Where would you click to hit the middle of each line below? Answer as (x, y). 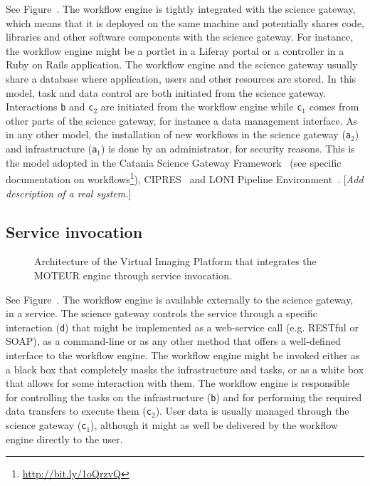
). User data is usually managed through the (252, 411)
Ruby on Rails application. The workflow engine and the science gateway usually (182, 64)
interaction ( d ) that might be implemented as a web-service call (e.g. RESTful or (182, 327)
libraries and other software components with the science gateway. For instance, (180, 37)
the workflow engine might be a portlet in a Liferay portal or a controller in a (175, 50)
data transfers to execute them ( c (79, 411)
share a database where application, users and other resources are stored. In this (181, 78)
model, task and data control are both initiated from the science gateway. (166, 92)
